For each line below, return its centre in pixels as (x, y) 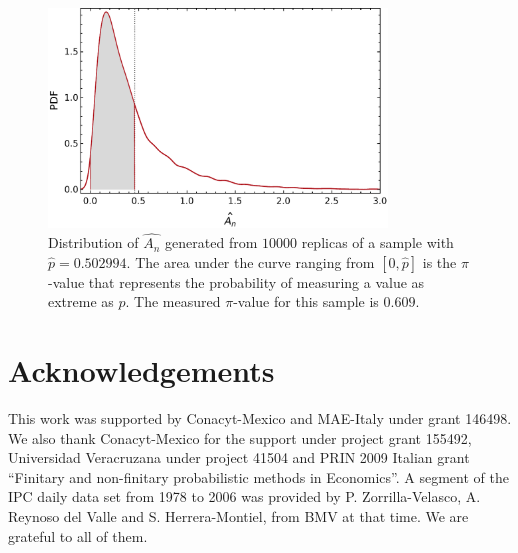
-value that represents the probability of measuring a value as (236, 281)
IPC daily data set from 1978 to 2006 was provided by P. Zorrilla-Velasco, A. (244, 496)
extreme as (81, 301)
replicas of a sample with (377, 242)
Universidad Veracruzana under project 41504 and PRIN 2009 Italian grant (239, 457)
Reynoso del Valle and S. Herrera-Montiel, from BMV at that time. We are (238, 515)
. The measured (173, 301)
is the (439, 261)
